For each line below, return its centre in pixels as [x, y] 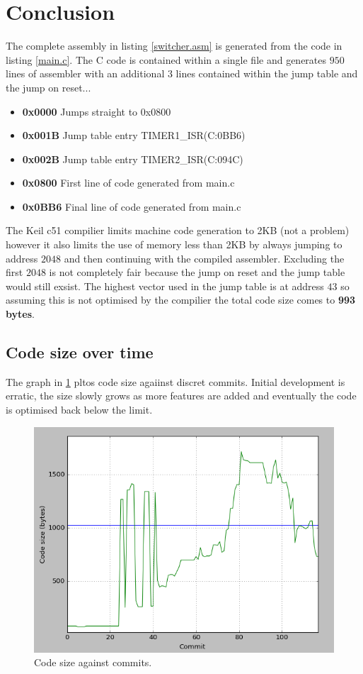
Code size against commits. [93, 662]
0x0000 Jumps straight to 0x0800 [97, 111]
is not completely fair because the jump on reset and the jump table [197, 272]
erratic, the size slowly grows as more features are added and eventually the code [181, 396]
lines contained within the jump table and [267, 73]
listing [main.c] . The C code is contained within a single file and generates [166, 59]
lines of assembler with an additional [85, 73]
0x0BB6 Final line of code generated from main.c [132, 206]
